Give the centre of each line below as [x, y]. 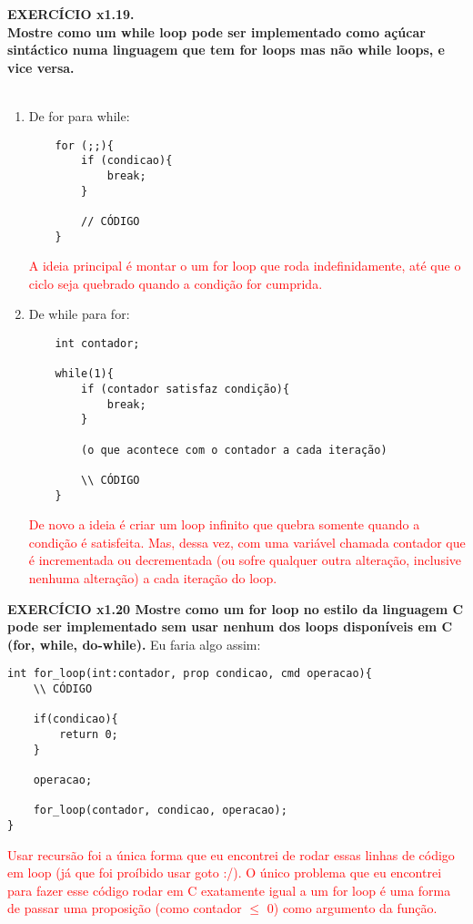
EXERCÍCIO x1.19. [71, 14]
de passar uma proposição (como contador [125, 908]
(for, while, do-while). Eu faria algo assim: [134, 644]
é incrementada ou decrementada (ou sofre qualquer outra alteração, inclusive [245, 560]
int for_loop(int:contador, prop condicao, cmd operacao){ [190, 674]
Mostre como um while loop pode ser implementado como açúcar [216, 31]
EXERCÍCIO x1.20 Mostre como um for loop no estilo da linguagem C [236, 608]
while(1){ [84, 374]
